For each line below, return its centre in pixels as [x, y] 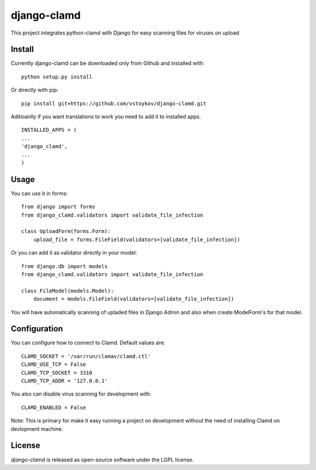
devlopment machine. [37, 429]
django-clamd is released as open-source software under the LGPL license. [102, 459]
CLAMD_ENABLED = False [54, 407]
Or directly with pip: [35, 90]
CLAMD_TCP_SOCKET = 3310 [57, 373]
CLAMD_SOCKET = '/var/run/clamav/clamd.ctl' [86, 356]
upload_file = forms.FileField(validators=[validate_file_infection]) [137, 239]
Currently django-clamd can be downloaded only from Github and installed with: [108, 63]
